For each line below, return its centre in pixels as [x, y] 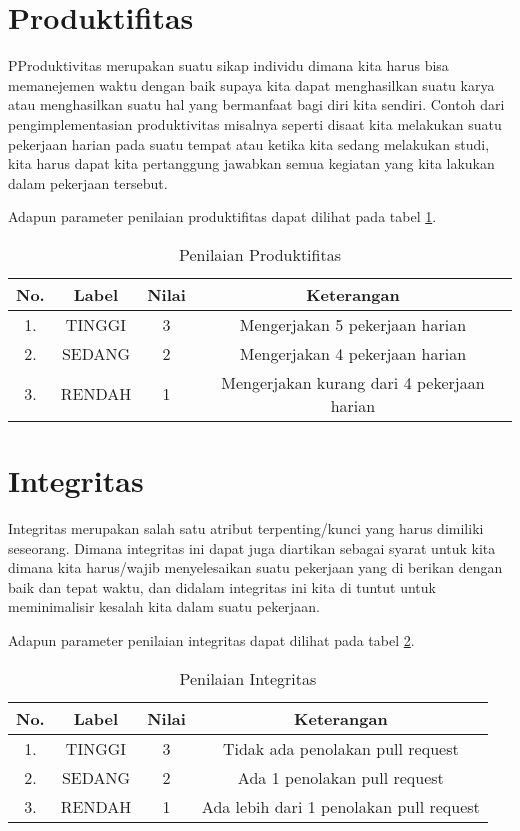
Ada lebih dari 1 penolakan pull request [340, 806]
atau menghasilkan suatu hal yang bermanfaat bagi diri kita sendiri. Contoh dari [256, 104]
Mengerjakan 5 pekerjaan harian [353, 324]
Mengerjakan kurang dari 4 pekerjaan [353, 382]
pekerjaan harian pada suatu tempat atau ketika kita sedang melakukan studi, [249, 143]
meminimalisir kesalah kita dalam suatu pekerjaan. [164, 606]
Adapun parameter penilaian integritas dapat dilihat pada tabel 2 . [211, 639]
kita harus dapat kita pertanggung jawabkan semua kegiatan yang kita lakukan [251, 163]
